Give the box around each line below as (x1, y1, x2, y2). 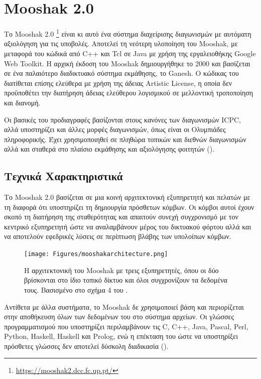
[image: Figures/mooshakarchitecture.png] (24, 250, 168, 258)
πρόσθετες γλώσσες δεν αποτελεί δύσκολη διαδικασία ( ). (4, 340, 169, 351)
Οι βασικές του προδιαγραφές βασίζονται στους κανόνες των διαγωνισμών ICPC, (4, 114, 241, 124)
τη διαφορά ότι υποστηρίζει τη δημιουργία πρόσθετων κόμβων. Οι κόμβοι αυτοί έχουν (4, 201, 254, 212)
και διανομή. (4, 97, 41, 107)
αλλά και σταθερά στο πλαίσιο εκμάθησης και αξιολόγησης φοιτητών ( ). (4, 144, 215, 154)
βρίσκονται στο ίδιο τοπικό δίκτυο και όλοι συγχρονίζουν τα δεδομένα (24, 275, 227, 285)
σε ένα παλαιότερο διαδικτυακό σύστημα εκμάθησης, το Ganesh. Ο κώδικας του (4, 68, 239, 78)
